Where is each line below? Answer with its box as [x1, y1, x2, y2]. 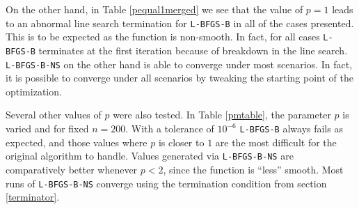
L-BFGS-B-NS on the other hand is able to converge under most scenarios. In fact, [6, 56, 353, 71]
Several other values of [6, 107, 102, 122]
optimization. [6, 84, 62, 98]
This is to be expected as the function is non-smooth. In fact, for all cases [6, 29, 320, 44]
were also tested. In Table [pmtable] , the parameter [113, 107, 331, 122]
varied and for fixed [6, 121, 89, 135]
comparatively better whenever [6, 162, 138, 176]
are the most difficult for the [215, 134, 337, 149]
